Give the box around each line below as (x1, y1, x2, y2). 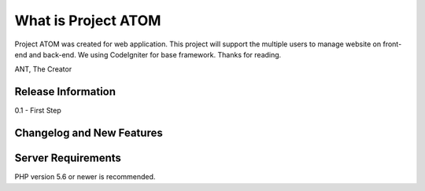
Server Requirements (14, 152, 122, 165)
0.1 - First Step (14, 106, 62, 116)
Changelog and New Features (14, 127, 163, 140)
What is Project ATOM (14, 12, 161, 29)
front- (382, 39, 402, 49)
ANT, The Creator (14, 64, 72, 74)
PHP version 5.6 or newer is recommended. (14, 172, 156, 182)
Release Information (14, 85, 116, 98)
